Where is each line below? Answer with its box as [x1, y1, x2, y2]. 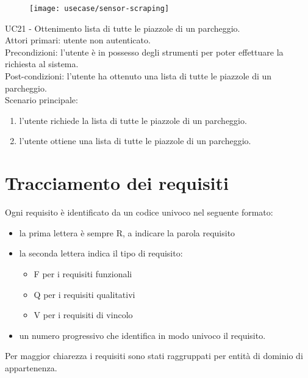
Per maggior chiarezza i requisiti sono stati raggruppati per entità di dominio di [5, 349, 303, 362]
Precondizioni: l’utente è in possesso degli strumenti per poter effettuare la [5, 45, 284, 58]
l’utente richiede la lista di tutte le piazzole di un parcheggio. [19, 114, 247, 126]
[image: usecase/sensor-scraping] [29, 4, 170, 13]
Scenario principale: [5, 93, 78, 106]
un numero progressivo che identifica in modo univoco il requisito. [19, 329, 266, 341]
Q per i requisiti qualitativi [34, 288, 135, 300]
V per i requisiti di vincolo [34, 308, 133, 321]
